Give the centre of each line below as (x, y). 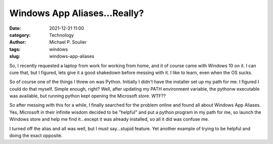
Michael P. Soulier (68, 42)
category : (20, 35)
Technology (62, 35)
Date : (15, 28)
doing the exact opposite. (36, 135)
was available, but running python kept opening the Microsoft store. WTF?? (88, 96)
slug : (15, 56)
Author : (18, 42)
